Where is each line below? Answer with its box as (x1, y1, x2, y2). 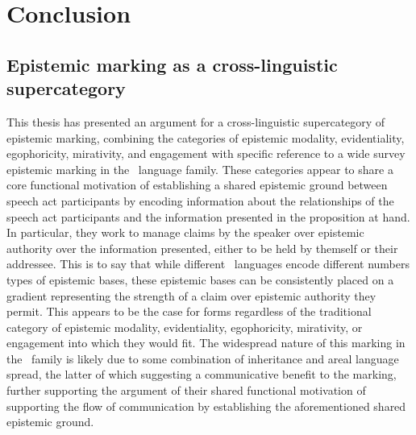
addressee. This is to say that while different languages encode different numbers (6, 255, 410, 272)
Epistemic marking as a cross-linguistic (6, 52, 338, 77)
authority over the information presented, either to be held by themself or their (6, 239, 398, 256)
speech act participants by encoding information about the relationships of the (6, 192, 394, 209)
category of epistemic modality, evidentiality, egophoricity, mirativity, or (6, 318, 363, 335)
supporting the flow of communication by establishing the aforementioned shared (6, 397, 406, 414)
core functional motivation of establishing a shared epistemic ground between (6, 176, 388, 193)
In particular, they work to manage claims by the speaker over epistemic (6, 224, 364, 241)
